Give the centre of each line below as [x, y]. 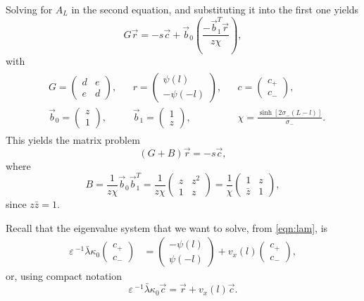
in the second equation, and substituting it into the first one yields [215, 9]
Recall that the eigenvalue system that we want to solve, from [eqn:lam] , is [167, 227]
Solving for [29, 9]
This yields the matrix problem [73, 139]
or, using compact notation [64, 276]
